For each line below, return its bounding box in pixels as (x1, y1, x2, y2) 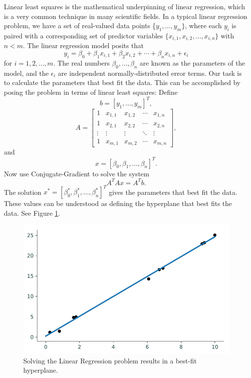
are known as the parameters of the (139, 57, 245, 68)
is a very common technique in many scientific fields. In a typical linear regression (4, 11, 248, 21)
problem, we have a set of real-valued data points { (4, 20, 156, 31)
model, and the (4, 68, 49, 78)
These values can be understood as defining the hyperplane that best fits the (4, 198, 232, 208)
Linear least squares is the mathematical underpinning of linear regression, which (4, 1, 245, 11)
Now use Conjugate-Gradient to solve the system (4, 168, 150, 178)
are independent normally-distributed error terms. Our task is (58, 68, 242, 78)
